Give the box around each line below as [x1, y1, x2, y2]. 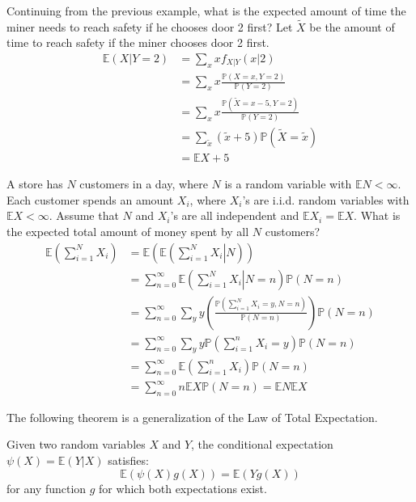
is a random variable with [224, 175, 352, 192]
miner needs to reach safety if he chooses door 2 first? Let [6, 18, 293, 35]
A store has [6, 175, 63, 192]
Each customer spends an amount [6, 191, 174, 208]
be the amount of [309, 18, 395, 35]
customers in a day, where [79, 175, 208, 192]
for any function [6, 479, 87, 496]
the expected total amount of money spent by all [6, 222, 249, 239]
